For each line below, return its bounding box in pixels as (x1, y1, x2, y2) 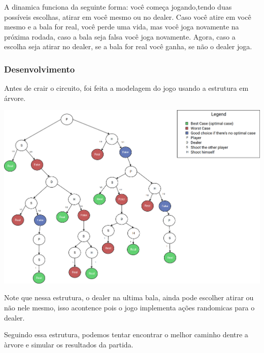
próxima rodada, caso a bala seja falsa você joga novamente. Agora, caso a (4, 31, 236, 42)
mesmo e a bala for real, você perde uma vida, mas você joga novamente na (4, 21, 239, 32)
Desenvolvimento (4, 62, 75, 75)
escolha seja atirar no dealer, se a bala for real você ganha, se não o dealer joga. (4, 41, 252, 52)
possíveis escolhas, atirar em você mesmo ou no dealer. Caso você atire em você (4, 11, 251, 22)
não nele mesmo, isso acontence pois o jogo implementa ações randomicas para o (4, 302, 255, 312)
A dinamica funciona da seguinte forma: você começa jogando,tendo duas (4, 2, 232, 12)
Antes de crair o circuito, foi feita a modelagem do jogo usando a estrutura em (4, 83, 249, 93)
